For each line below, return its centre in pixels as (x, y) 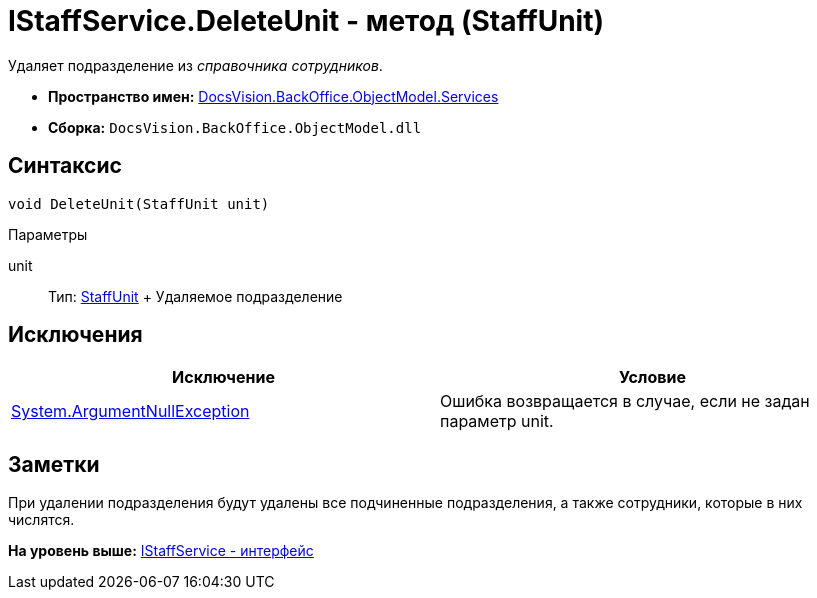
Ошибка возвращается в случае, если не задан (625, 401)
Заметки (54, 464)
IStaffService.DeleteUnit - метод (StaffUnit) (306, 21)
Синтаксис (65, 166)
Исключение (223, 377)
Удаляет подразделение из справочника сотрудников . (195, 65)
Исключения (75, 335)
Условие (652, 377)
